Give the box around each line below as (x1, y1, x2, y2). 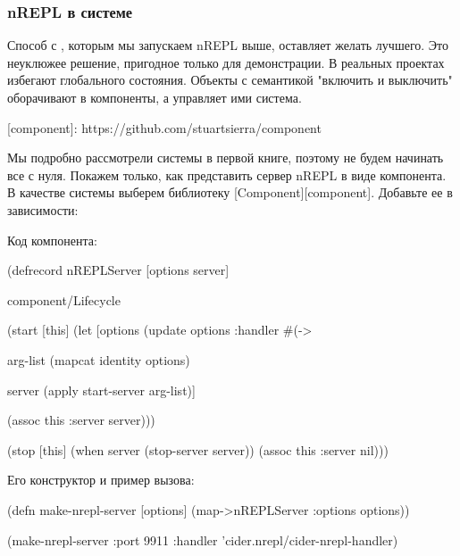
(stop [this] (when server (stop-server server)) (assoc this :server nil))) (7, 440, 389, 459)
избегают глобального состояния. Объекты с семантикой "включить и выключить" (7, 71, 453, 89)
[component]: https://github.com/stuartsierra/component (7, 118, 322, 137)
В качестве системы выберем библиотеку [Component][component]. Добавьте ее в (7, 183, 453, 202)
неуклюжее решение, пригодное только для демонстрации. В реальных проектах (7, 53, 445, 71)
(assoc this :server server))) (7, 411, 155, 429)
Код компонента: (7, 230, 97, 249)
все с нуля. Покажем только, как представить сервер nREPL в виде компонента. (7, 165, 447, 184)
